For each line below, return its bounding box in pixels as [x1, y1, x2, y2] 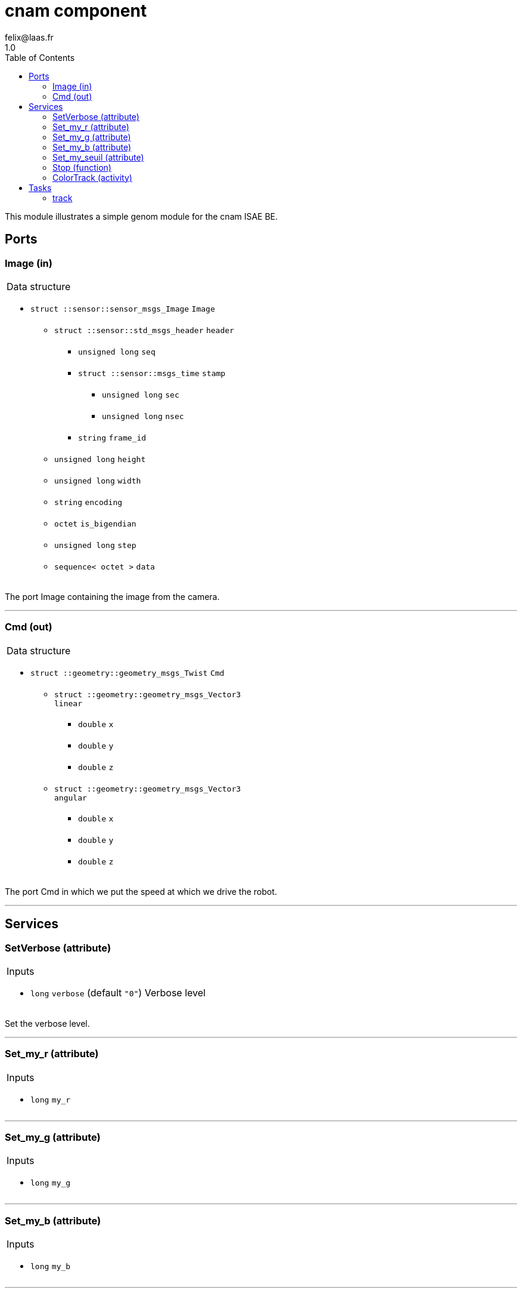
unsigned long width [54, 476, 141, 485]
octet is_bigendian [54, 519, 136, 528]
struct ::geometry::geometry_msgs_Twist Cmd [30, 668, 225, 678]
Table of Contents [5, 52, 75, 63]
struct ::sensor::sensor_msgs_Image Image [30, 304, 215, 313]
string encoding [54, 497, 123, 507]
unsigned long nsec [102, 411, 184, 421]
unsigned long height [54, 454, 146, 464]
